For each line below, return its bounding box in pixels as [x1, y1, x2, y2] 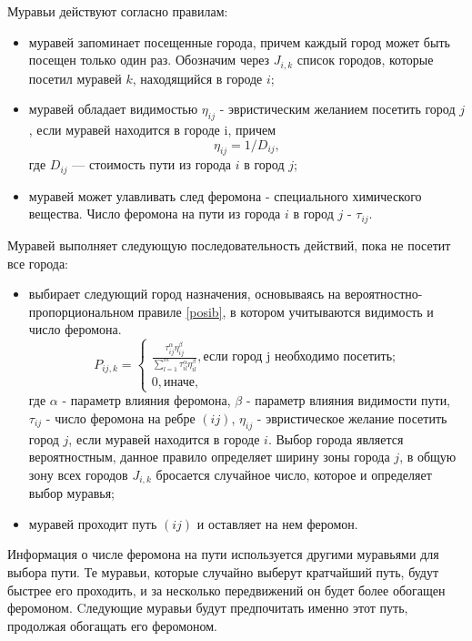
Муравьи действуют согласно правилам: [7, 2, 228, 20]
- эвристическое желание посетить [256, 408, 447, 427]
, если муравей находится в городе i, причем [28, 120, 276, 139]
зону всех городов [28, 464, 128, 483]
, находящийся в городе [132, 68, 263, 87]
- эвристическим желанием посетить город [219, 99, 456, 118]
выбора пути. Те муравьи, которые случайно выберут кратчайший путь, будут [7, 563, 439, 582]
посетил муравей [28, 68, 122, 87]
